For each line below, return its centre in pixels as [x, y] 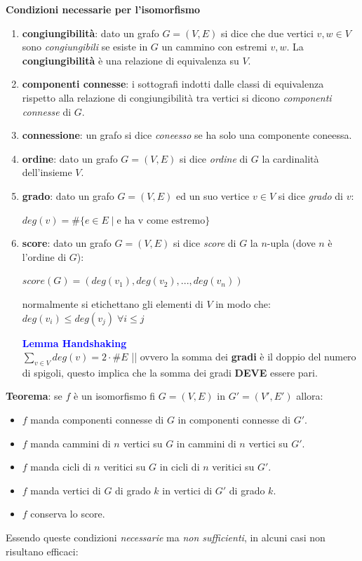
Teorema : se [34, 396]
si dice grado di [311, 195]
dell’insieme [47, 172]
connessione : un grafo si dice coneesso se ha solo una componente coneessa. [187, 135]
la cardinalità [290, 158]
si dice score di [205, 243]
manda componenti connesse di [97, 420]
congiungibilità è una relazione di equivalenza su [130, 60]
